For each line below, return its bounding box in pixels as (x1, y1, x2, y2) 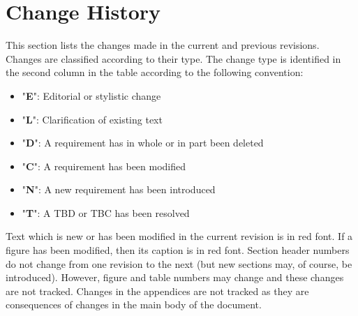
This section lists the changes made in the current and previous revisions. (6, 38, 320, 52)
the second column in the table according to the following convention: (6, 65, 304, 80)
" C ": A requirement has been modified (22, 158, 186, 173)
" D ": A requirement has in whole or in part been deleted (22, 135, 264, 150)
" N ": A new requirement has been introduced (22, 182, 216, 197)
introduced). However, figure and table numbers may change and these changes (6, 270, 344, 285)
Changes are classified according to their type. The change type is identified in (6, 51, 341, 66)
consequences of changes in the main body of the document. (6, 297, 262, 312)
